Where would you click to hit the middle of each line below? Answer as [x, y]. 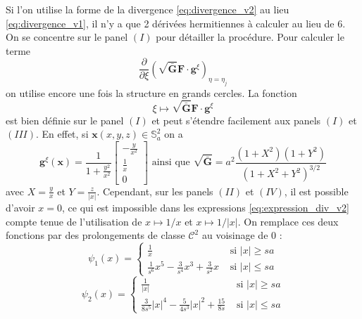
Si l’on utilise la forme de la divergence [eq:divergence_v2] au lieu [148, 9]
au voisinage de [235, 235]
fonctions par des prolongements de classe [95, 235]
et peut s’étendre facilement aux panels [236, 120]
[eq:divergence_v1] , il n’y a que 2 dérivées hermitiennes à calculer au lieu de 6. [176, 23]
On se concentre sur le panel [67, 37]
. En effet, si [62, 134]
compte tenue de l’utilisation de [74, 221]
